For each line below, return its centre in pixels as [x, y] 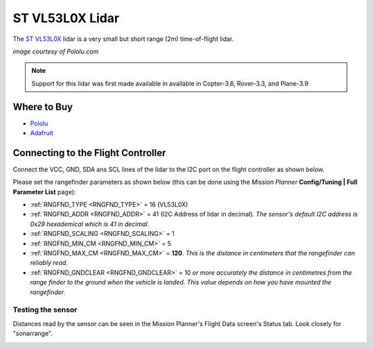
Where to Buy [43, 107]
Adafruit [42, 133]
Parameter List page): [44, 191]
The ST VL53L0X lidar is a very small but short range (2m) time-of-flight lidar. [123, 39]
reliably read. [49, 263]
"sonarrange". [33, 334]
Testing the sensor [45, 310]
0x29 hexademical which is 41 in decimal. [90, 224]
